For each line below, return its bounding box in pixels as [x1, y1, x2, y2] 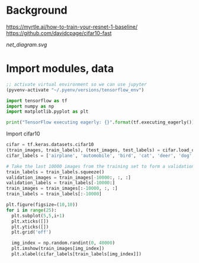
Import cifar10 [6, 130, 40, 137]
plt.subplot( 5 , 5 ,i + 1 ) [11, 213, 65, 218]
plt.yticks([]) [11, 224, 49, 230]
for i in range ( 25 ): [6, 207, 57, 213]
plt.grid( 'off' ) [11, 229, 52, 235]
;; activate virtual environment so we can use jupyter [6, 81, 147, 87]
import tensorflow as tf [6, 97, 68, 104]
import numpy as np [6, 103, 54, 109]
